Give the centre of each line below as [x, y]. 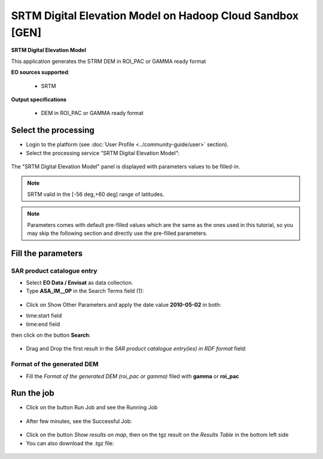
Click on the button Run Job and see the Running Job [92, 407]
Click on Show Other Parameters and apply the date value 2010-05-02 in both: [124, 304]
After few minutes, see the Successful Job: [79, 421]
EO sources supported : [40, 73]
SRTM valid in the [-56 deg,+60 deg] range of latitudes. [96, 194]
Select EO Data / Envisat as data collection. [80, 283]
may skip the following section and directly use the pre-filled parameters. [117, 233]
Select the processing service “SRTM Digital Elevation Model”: [103, 153]
